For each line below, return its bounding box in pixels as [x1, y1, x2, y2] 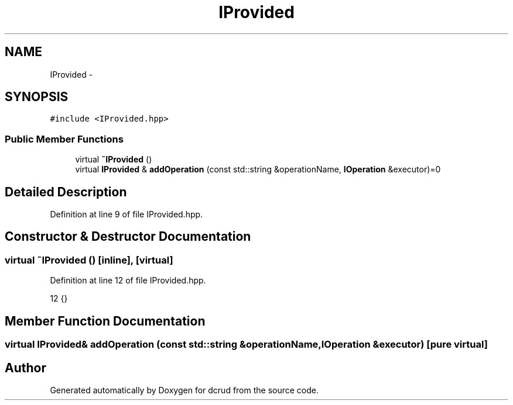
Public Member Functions [5, 133, 124, 145]
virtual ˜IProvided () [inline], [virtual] [5, 254, 173, 266]
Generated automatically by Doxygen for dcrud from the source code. [50, 385, 319, 395]
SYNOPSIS [5, 89, 69, 105]
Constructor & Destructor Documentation [5, 229, 251, 244]
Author [5, 360, 46, 375]
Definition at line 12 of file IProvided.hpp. [50, 275, 206, 286]
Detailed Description [5, 184, 127, 199]
